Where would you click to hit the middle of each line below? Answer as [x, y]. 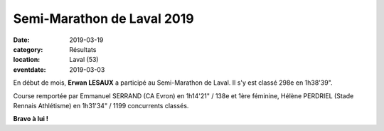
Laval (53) [84, 60]
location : [27, 60]
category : [28, 49]
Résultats [83, 49]
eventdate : [30, 69]
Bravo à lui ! [31, 119]
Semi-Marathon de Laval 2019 [104, 19]
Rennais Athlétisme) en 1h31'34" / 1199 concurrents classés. [101, 105]
